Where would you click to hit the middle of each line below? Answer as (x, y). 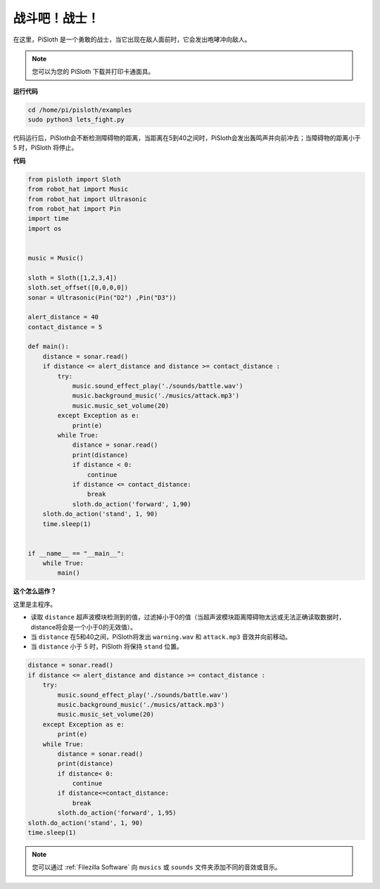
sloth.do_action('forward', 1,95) (117, 813)
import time (49, 219)
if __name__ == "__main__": (76, 553)
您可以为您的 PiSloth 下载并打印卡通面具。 (93, 72)
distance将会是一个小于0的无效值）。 (84, 627)
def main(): (49, 347)
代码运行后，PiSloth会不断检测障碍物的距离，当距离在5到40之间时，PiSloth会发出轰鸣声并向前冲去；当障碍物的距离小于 (187, 138)
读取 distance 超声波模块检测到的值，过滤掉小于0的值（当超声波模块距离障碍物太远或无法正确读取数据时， (188, 617)
